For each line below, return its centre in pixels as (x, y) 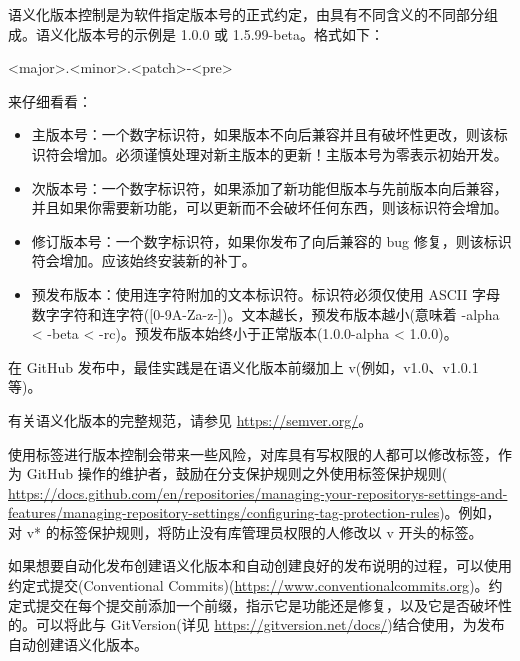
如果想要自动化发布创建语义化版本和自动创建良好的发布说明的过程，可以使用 (260, 565)
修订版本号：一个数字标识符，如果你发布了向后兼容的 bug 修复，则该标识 (271, 240)
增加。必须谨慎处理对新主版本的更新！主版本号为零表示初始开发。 (290, 153)
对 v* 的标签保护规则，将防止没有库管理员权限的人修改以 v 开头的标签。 (245, 531)
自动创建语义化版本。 (78, 643)
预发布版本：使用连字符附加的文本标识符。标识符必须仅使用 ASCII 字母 (266, 293)
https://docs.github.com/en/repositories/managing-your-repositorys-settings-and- (258, 492)
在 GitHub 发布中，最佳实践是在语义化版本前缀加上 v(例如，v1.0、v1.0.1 (243, 366)
